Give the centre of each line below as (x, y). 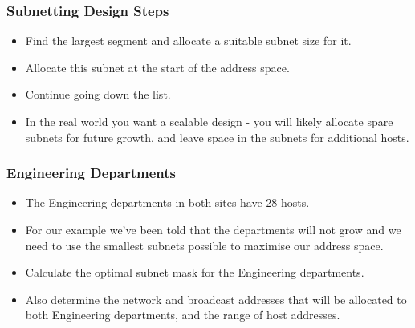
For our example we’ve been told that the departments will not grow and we (213, 229)
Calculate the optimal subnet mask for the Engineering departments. (195, 272)
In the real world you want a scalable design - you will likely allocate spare (209, 121)
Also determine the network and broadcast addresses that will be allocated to (216, 299)
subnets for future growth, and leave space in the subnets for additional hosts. (217, 137)
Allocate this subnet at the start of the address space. (157, 67)
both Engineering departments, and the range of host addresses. (183, 315)
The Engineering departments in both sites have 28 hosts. (167, 202)
